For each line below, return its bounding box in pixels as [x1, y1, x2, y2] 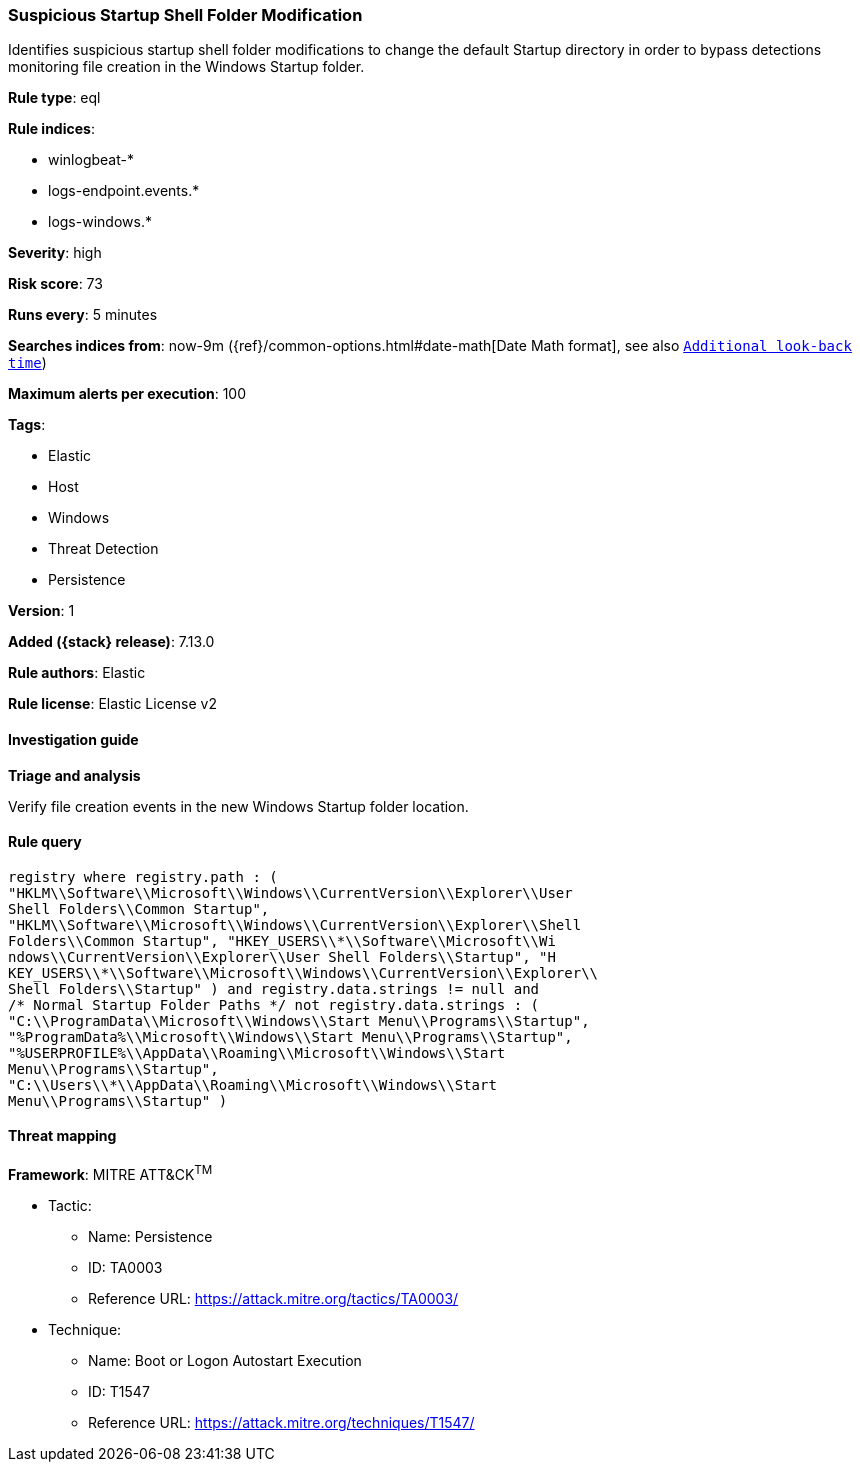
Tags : [8, 416, 46, 434]
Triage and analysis [8, 766, 141, 784]
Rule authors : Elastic [8, 664, 146, 682]
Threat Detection [48, 540, 159, 558]
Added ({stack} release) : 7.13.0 [8, 633, 215, 651]
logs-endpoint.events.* [48, 182, 200, 200]
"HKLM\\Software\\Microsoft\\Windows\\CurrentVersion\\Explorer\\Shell [8, 916, 582, 933]
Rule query [8, 833, 82, 851]
